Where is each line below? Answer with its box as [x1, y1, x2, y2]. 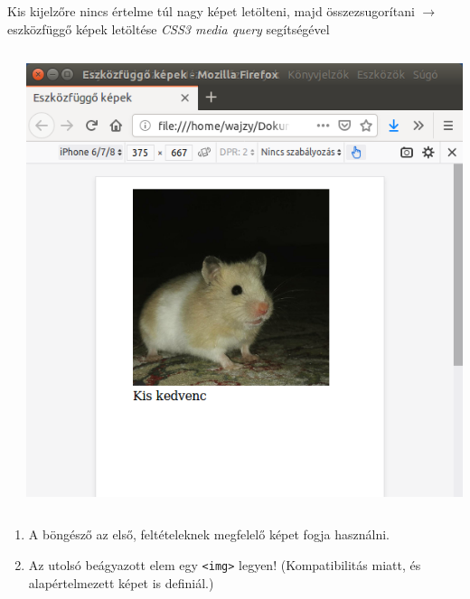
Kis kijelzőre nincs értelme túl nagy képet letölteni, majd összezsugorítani [7, 2, 415, 20]
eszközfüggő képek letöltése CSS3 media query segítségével [7, 19, 330, 38]
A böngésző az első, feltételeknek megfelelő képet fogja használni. [28, 525, 390, 544]
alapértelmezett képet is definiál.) [28, 573, 214, 592]
